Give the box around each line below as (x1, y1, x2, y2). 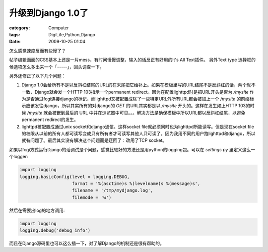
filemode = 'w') (72, 194, 112, 200)
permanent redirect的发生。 (21, 117, 79, 123)
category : (9, 25, 30, 31)
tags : (9, 31, 20, 37)
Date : (9, 39, 21, 45)
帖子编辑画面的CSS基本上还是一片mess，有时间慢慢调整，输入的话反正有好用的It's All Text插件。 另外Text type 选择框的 (9, 57, 256, 63)
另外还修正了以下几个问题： (9, 72, 66, 79)
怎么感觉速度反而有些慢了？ (9, 48, 66, 54)
